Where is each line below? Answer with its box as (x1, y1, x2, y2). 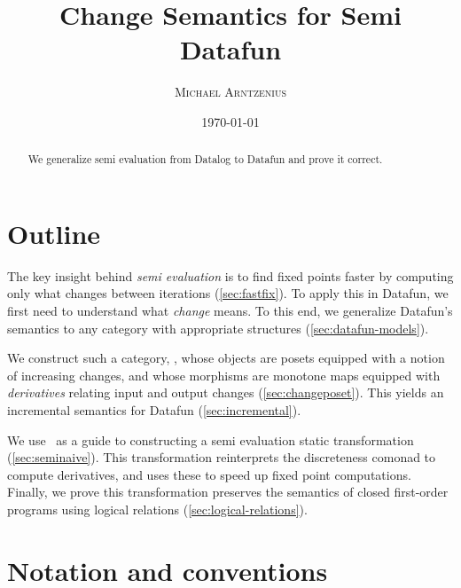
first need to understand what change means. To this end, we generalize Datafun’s (7, 302, 453, 320)
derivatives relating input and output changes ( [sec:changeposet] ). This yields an (7, 383, 444, 402)
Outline (7, 215, 101, 251)
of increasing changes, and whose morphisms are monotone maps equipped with (7, 365, 441, 384)
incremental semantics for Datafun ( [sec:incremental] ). (7, 401, 301, 419)
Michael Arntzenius (174, 82, 287, 101)
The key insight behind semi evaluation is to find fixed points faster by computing (7, 266, 454, 285)
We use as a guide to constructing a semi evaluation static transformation (7, 430, 414, 449)
